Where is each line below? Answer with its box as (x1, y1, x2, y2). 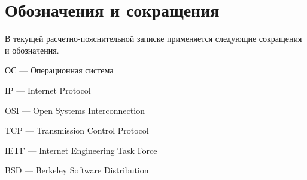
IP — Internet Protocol (5, 83, 91, 96)
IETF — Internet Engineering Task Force (5, 144, 157, 156)
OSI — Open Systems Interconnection (5, 104, 145, 116)
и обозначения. (5, 44, 59, 56)
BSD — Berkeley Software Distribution (5, 164, 149, 176)
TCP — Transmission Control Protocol (5, 124, 149, 136)
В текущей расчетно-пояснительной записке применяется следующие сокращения (5, 32, 302, 45)
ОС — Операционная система (5, 64, 114, 76)
